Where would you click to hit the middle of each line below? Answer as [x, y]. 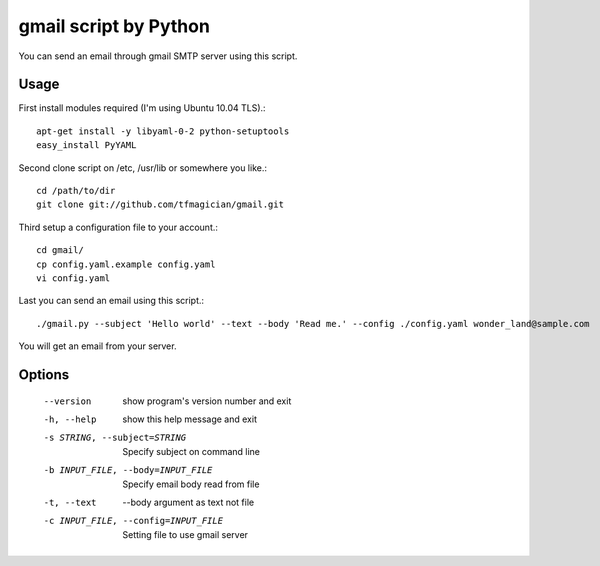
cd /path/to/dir [76, 191]
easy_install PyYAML [86, 145]
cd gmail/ [60, 250]
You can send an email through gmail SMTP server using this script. [158, 56]
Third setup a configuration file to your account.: [118, 227]
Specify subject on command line [191, 451]
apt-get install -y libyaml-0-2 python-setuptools [163, 131]
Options [44, 374]
